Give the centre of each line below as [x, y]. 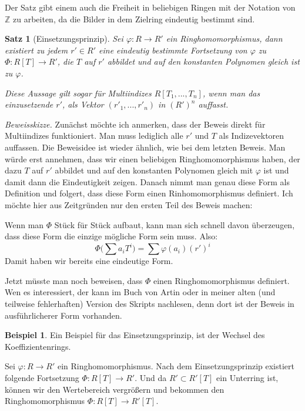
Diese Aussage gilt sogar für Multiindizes [78, 93]
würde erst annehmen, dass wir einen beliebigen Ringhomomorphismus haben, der [152, 158]
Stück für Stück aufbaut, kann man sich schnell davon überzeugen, [175, 224]
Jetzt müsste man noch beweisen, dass [74, 280]
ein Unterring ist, [247, 377]
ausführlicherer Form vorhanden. [63, 315]
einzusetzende [29, 104]
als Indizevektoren [252, 136]
